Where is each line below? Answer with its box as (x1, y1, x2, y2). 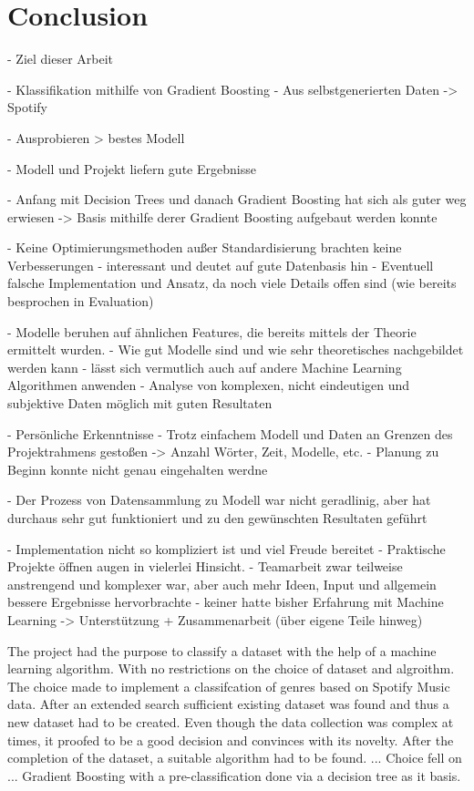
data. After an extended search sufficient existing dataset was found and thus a (7, 694, 449, 714)
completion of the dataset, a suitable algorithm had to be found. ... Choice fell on (7, 748, 462, 767)
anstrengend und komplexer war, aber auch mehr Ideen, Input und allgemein (7, 574, 437, 593)
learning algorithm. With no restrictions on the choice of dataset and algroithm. (7, 659, 455, 678)
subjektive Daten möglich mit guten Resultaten (7, 394, 273, 413)
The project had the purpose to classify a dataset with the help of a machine (7, 641, 437, 660)
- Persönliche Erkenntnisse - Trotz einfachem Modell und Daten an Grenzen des (7, 424, 453, 443)
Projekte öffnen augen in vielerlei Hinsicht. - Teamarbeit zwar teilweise (7, 557, 403, 576)
